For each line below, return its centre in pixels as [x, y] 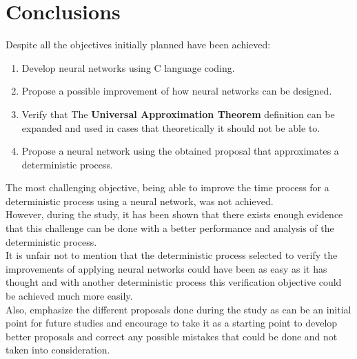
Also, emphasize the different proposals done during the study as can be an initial [178, 309]
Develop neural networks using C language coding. [128, 67]
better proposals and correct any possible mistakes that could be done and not [172, 336]
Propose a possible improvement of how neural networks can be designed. [177, 91]
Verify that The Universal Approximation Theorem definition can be [178, 114]
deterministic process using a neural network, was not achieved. [140, 201]
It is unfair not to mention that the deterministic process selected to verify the [172, 255]
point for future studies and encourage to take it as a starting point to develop [172, 323]
